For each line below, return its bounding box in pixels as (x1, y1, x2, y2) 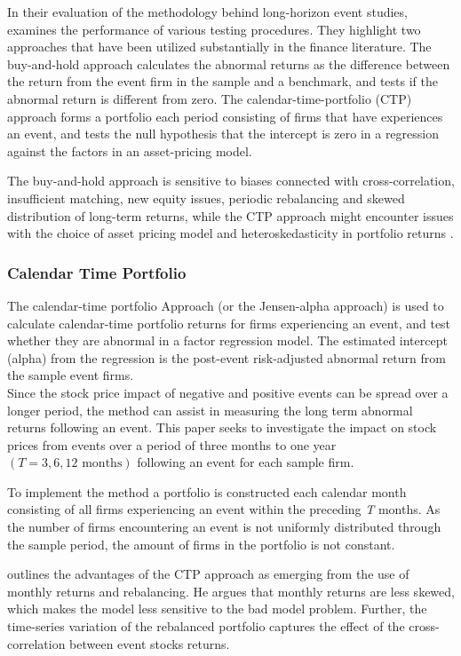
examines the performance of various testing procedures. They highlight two (7, 20, 421, 38)
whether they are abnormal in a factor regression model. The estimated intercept (7, 331, 448, 350)
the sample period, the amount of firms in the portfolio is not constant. (7, 534, 395, 553)
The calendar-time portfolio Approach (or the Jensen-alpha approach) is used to (7, 296, 444, 314)
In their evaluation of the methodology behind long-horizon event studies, (7, 3, 408, 20)
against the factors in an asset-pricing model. (7, 141, 252, 160)
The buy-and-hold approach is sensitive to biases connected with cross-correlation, (7, 171, 455, 190)
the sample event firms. (7, 366, 134, 384)
